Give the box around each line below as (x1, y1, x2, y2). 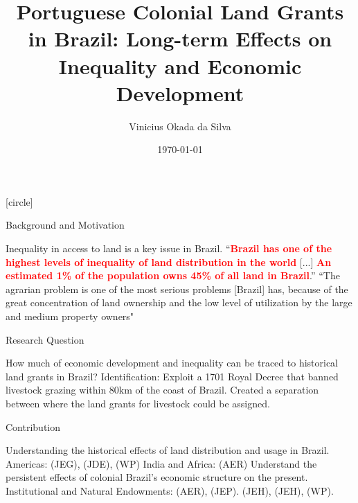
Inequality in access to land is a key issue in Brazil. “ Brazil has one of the (6, 241, 332, 256)
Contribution (6, 419, 61, 434)
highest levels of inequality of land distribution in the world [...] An (6, 254, 332, 269)
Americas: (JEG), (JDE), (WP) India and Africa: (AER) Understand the (6, 456, 317, 470)
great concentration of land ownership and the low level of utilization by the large (6, 295, 352, 310)
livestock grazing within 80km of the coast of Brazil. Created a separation (6, 382, 319, 397)
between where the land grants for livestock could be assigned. (6, 396, 270, 410)
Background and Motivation (6, 218, 125, 232)
